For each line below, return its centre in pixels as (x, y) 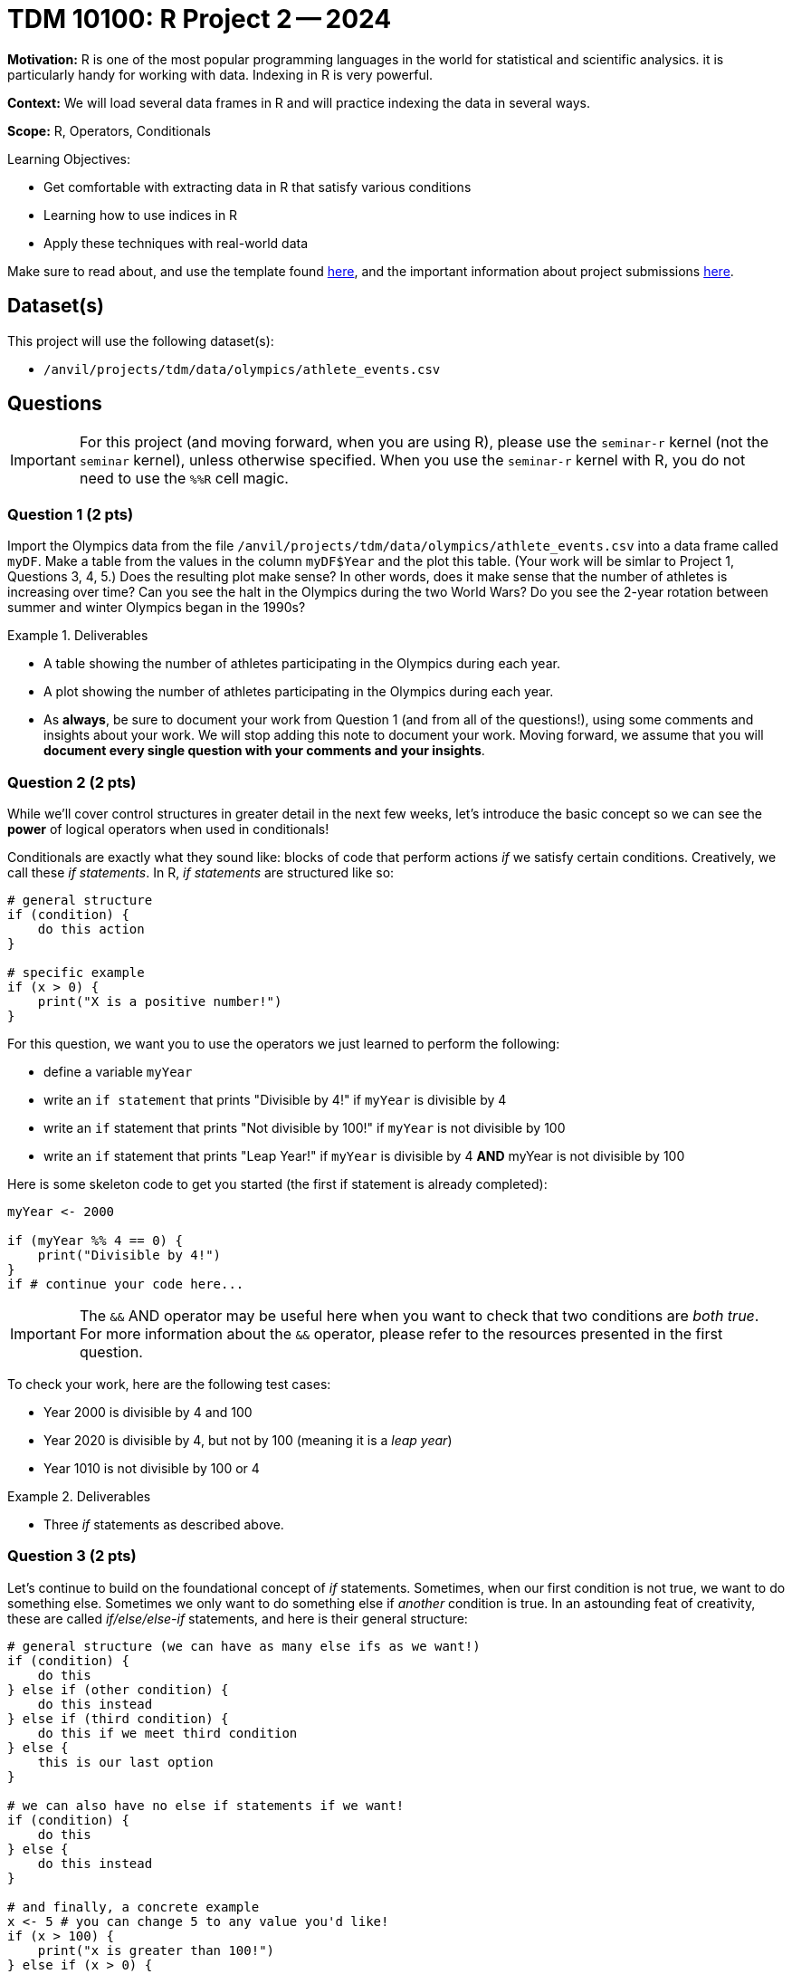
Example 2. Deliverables (79, 1496)
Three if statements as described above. (164, 1524)
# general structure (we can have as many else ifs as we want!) (244, 1646)
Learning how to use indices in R (141, 215)
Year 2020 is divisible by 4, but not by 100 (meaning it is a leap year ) (248, 1440)
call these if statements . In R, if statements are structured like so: (201, 872)
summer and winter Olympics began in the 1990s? (157, 608)
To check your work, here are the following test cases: (169, 1384)
